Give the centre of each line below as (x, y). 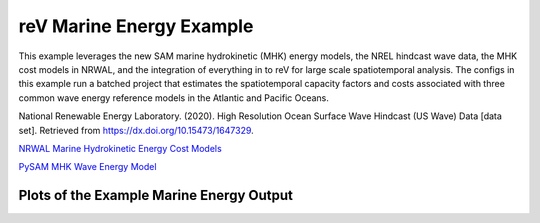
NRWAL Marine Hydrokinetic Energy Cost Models (120, 148)
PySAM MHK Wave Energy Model (87, 167)
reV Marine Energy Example (136, 26)
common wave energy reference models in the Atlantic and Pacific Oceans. (174, 97)
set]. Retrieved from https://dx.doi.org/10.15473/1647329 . (136, 130)
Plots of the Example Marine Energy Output (156, 195)
